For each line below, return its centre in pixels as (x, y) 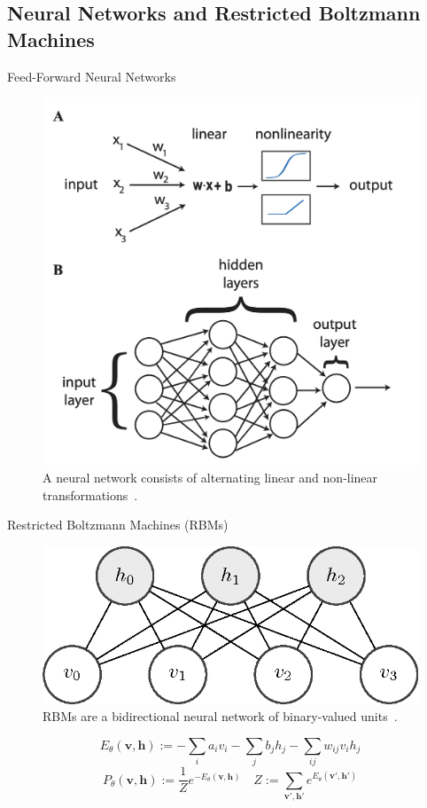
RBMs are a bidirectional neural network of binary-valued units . (220, 716)
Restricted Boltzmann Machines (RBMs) (118, 525)
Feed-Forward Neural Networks (92, 76)
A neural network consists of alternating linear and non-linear (210, 478)
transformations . (90, 494)
